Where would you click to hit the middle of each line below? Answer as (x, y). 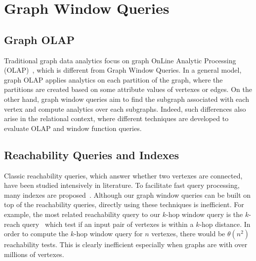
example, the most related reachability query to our (82, 214)
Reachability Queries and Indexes (92, 154)
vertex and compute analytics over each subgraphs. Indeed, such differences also (125, 109)
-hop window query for (108, 234)
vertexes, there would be (188, 234)
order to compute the (36, 234)
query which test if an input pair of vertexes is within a (108, 224)
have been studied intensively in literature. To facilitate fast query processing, (122, 185)
